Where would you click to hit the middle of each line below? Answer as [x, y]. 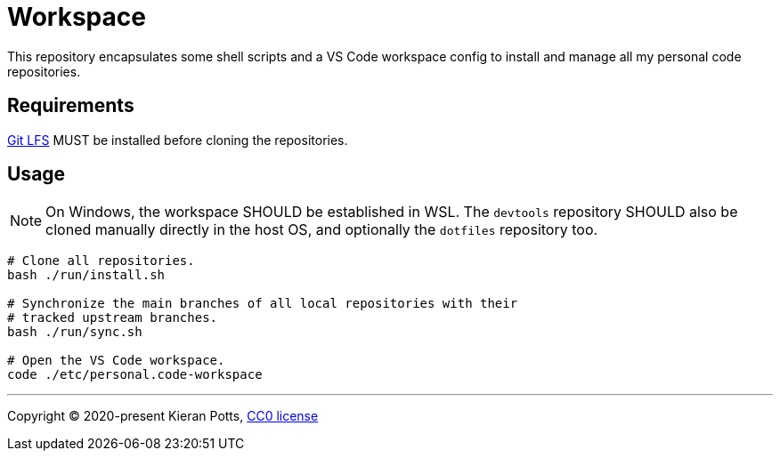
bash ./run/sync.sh [75, 332]
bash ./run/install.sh [86, 275]
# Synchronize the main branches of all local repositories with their [263, 304]
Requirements [71, 106]
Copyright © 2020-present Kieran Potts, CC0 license [163, 416]
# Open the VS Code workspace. [116, 361]
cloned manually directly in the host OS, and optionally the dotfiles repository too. [322, 230]
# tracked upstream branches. [113, 318]
